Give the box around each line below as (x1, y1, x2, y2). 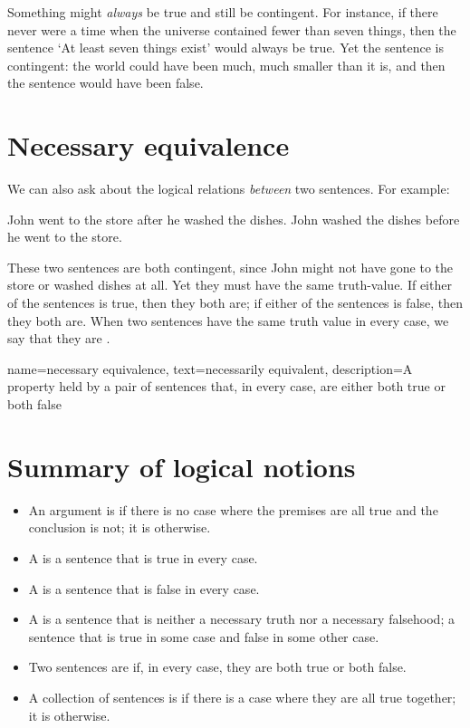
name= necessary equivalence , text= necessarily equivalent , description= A (7, 359, 413, 378)
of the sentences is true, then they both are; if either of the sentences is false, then (7, 293, 464, 312)
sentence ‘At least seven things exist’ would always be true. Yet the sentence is (7, 38, 445, 57)
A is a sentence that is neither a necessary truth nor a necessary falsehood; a (28, 609, 455, 628)
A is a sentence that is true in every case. (28, 548, 258, 567)
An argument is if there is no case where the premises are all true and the (28, 500, 438, 519)
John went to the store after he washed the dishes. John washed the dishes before (7, 209, 460, 228)
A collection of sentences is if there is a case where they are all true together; (28, 687, 456, 706)
